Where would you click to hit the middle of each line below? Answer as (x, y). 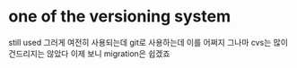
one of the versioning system (119, 17)
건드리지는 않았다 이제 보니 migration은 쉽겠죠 (89, 53)
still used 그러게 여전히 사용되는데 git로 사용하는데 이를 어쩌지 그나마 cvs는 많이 (148, 42)
